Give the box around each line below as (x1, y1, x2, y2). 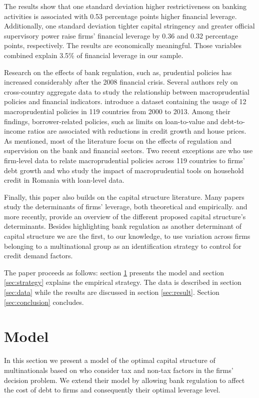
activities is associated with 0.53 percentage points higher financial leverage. (4, 11, 237, 21)
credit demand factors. (4, 250, 73, 261)
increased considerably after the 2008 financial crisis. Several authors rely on (4, 77, 238, 87)
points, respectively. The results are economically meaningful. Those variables (4, 40, 242, 51)
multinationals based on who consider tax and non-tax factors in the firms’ (4, 364, 233, 375)
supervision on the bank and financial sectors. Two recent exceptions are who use (4, 145, 253, 156)
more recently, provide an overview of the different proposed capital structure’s (4, 211, 246, 221)
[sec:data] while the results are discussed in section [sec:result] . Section (4, 287, 219, 297)
